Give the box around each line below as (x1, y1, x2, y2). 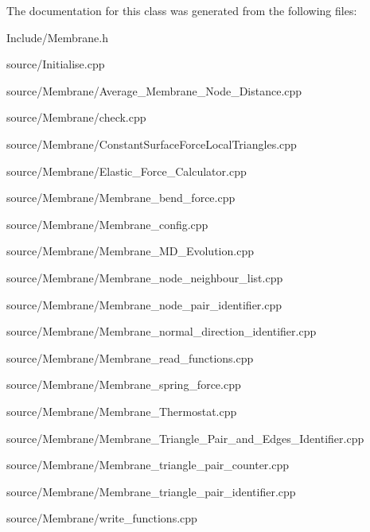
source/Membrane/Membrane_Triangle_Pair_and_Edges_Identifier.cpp (6, 429, 364, 446)
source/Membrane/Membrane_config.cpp (6, 216, 208, 232)
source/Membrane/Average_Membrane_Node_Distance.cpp (6, 82, 302, 99)
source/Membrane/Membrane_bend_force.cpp (6, 189, 236, 206)
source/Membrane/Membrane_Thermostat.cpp (6, 402, 237, 419)
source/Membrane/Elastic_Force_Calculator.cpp (6, 162, 247, 179)
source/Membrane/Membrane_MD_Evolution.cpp (6, 243, 254, 259)
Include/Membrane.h (6, 29, 109, 45)
